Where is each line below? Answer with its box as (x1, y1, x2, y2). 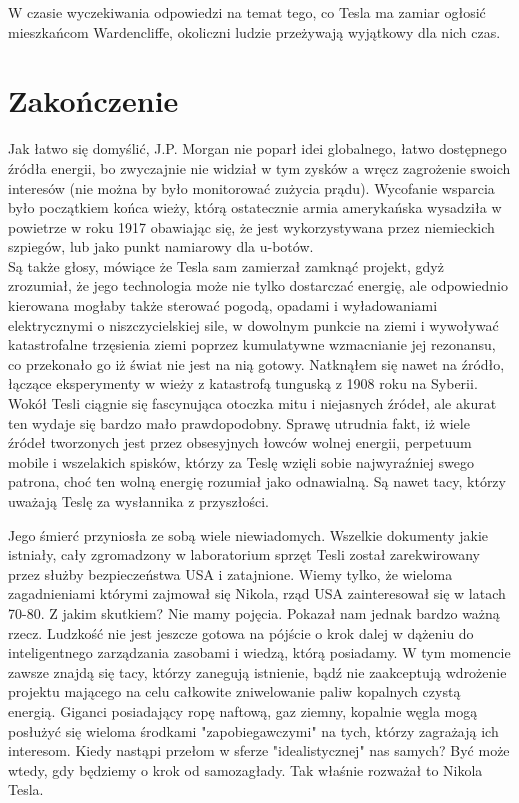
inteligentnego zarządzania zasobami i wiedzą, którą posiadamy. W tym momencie (8, 642, 511, 663)
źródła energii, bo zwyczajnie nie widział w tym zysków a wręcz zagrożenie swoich (8, 157, 511, 178)
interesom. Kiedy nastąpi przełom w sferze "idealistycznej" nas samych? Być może (8, 740, 510, 761)
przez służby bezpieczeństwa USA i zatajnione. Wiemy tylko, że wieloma (8, 563, 453, 584)
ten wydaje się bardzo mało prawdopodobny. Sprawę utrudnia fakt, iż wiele (8, 412, 470, 433)
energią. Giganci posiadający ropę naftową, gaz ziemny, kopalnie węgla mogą (8, 700, 478, 721)
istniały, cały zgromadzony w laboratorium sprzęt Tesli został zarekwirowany (8, 544, 480, 565)
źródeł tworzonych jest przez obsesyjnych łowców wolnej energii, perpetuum (8, 432, 472, 453)
